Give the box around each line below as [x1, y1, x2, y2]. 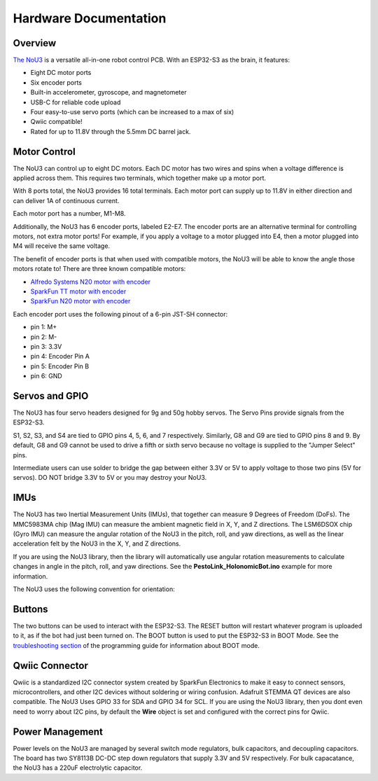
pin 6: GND [30, 372, 62, 380]
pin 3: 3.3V [30, 342, 62, 350]
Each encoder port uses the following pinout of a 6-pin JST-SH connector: [13, 310, 228, 318]
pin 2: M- [30, 333, 57, 341]
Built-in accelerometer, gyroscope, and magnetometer [30, 88, 187, 97]
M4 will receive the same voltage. [13, 242, 111, 250]
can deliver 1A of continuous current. [13, 196, 120, 205]
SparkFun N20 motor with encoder [30, 297, 131, 305]
